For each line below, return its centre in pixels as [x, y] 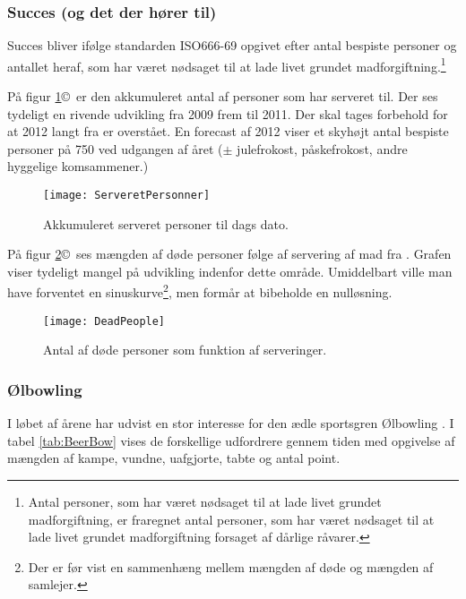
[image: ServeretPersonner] [127, 196]
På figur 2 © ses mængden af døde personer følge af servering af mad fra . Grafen [229, 254]
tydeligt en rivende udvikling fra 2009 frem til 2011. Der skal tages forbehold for [228, 113]
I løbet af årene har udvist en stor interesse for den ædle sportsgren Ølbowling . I [231, 423]
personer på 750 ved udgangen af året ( [115, 148]
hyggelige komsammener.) [78, 166]
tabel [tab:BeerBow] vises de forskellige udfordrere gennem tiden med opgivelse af [231, 440]
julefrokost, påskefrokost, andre [322, 148]
